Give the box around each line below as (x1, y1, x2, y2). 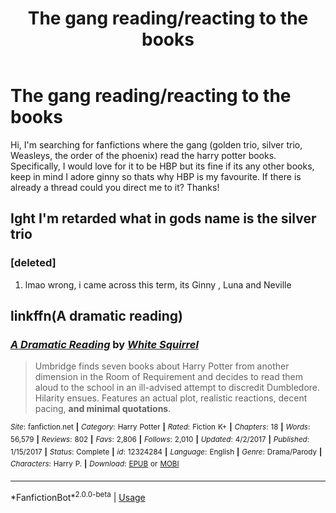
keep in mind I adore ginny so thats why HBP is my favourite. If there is (10, 170, 302, 182)
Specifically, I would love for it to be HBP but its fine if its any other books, (10, 160, 315, 172)
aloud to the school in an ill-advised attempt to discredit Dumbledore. (34, 382, 321, 394)
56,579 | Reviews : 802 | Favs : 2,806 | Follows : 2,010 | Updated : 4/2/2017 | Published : (10, 434, 310, 444)
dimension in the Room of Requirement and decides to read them (34, 371, 303, 383)
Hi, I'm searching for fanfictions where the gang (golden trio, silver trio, (10, 138, 303, 151)
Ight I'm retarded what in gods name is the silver (10, 210, 317, 227)
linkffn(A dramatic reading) (10, 308, 184, 325)
